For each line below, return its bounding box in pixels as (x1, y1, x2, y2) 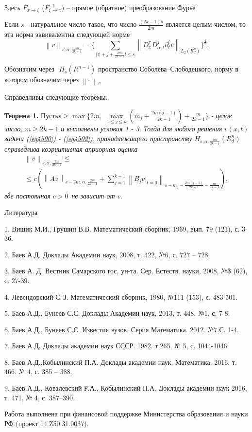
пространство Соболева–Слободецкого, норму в (98, 64, 238, 74)
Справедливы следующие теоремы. (4, 92, 108, 102)
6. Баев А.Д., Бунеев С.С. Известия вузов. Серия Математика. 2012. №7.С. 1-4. (4, 324, 239, 334)
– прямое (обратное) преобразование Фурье (66, 2, 196, 12)
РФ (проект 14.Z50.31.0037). (4, 418, 89, 428)
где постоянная (4, 191, 50, 201)
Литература (4, 207, 38, 217)
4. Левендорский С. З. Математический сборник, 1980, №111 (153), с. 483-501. (4, 291, 238, 302)
